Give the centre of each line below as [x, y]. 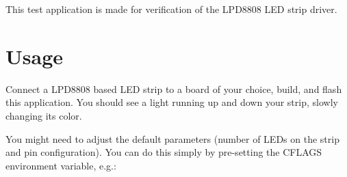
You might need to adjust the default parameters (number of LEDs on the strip [172, 138]
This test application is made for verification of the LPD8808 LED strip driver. [171, 9]
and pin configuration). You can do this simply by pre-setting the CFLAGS [164, 152]
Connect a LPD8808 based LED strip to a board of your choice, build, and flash [174, 88]
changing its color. [44, 115]
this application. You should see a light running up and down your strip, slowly [172, 102]
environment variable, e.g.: [61, 165]
